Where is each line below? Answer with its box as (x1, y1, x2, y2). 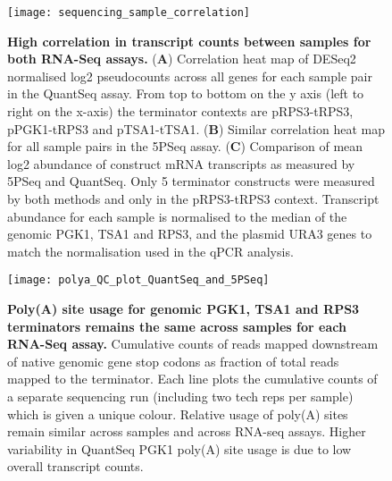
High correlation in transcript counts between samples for (7, 31, 371, 50)
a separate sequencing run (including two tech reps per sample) (7, 387, 354, 405)
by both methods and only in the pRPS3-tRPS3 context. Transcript (7, 190, 379, 207)
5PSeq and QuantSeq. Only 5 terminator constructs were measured (7, 172, 375, 190)
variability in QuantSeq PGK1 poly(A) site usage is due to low (7, 439, 352, 458)
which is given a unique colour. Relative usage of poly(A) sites (7, 404, 348, 423)
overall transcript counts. (7, 457, 144, 476)
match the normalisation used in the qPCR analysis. (7, 241, 294, 260)
